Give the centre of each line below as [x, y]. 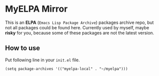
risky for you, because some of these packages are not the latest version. [79, 33]
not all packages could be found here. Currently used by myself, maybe [77, 27]
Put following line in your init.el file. [42, 60]
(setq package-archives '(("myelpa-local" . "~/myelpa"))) [67, 69]
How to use [23, 48]
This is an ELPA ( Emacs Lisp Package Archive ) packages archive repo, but [79, 22]
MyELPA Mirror [36, 9]
